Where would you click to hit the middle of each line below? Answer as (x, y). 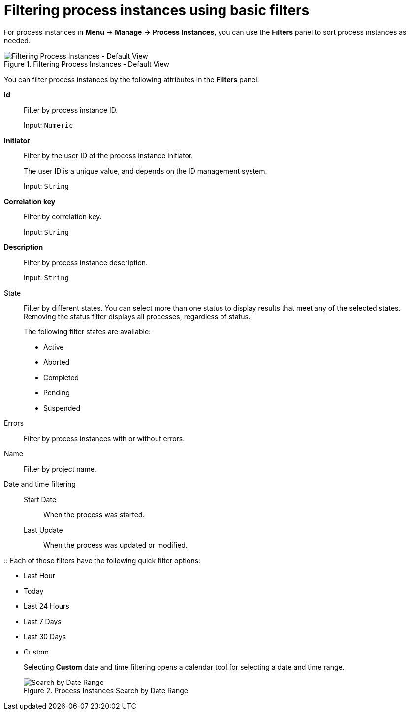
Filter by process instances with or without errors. (104, 438)
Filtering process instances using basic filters (157, 10)
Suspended (62, 408)
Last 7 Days (43, 621)
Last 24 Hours (47, 606)
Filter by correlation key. (63, 216)
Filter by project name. (60, 469)
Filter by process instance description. (86, 262)
